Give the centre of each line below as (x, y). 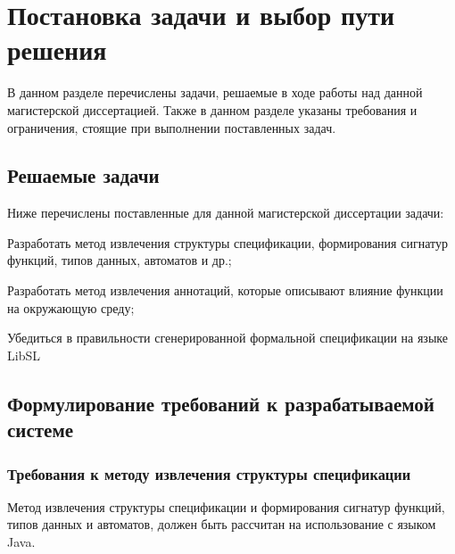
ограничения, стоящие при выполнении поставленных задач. (172, 127)
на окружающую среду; (71, 307)
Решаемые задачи (83, 175)
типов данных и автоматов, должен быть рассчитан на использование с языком (222, 524)
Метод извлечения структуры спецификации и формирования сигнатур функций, (226, 506)
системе (41, 430)
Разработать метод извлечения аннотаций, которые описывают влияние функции (225, 290)
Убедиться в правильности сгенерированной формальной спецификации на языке (227, 338)
